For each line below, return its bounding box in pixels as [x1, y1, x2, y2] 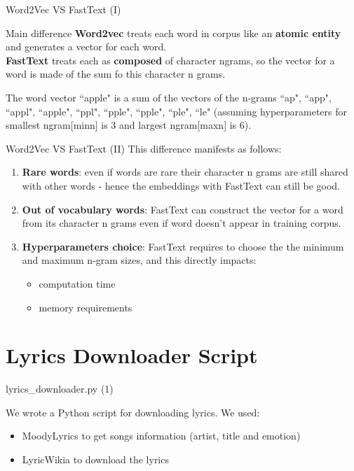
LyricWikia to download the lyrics [22, 452, 169, 466]
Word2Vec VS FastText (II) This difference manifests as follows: [6, 141, 282, 155]
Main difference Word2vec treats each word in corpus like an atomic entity [6, 25, 341, 40]
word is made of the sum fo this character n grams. [6, 66, 226, 81]
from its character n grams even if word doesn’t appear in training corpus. [22, 216, 341, 230]
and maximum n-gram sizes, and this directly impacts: [22, 253, 257, 267]
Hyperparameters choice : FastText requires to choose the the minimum [22, 239, 344, 253]
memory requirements [39, 300, 132, 314]
